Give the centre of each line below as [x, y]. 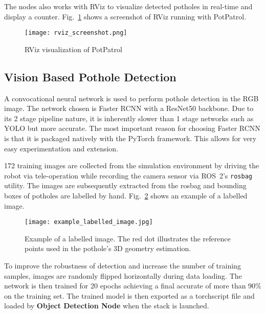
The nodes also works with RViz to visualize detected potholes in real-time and [128, 6]
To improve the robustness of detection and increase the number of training [123, 266]
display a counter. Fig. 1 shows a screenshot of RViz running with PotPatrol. [125, 16]
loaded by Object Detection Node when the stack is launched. [107, 306]
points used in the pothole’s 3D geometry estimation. [108, 248]
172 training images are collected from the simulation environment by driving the [132, 165]
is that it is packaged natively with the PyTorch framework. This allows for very [130, 138]
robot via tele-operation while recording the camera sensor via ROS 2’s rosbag [128, 175]
